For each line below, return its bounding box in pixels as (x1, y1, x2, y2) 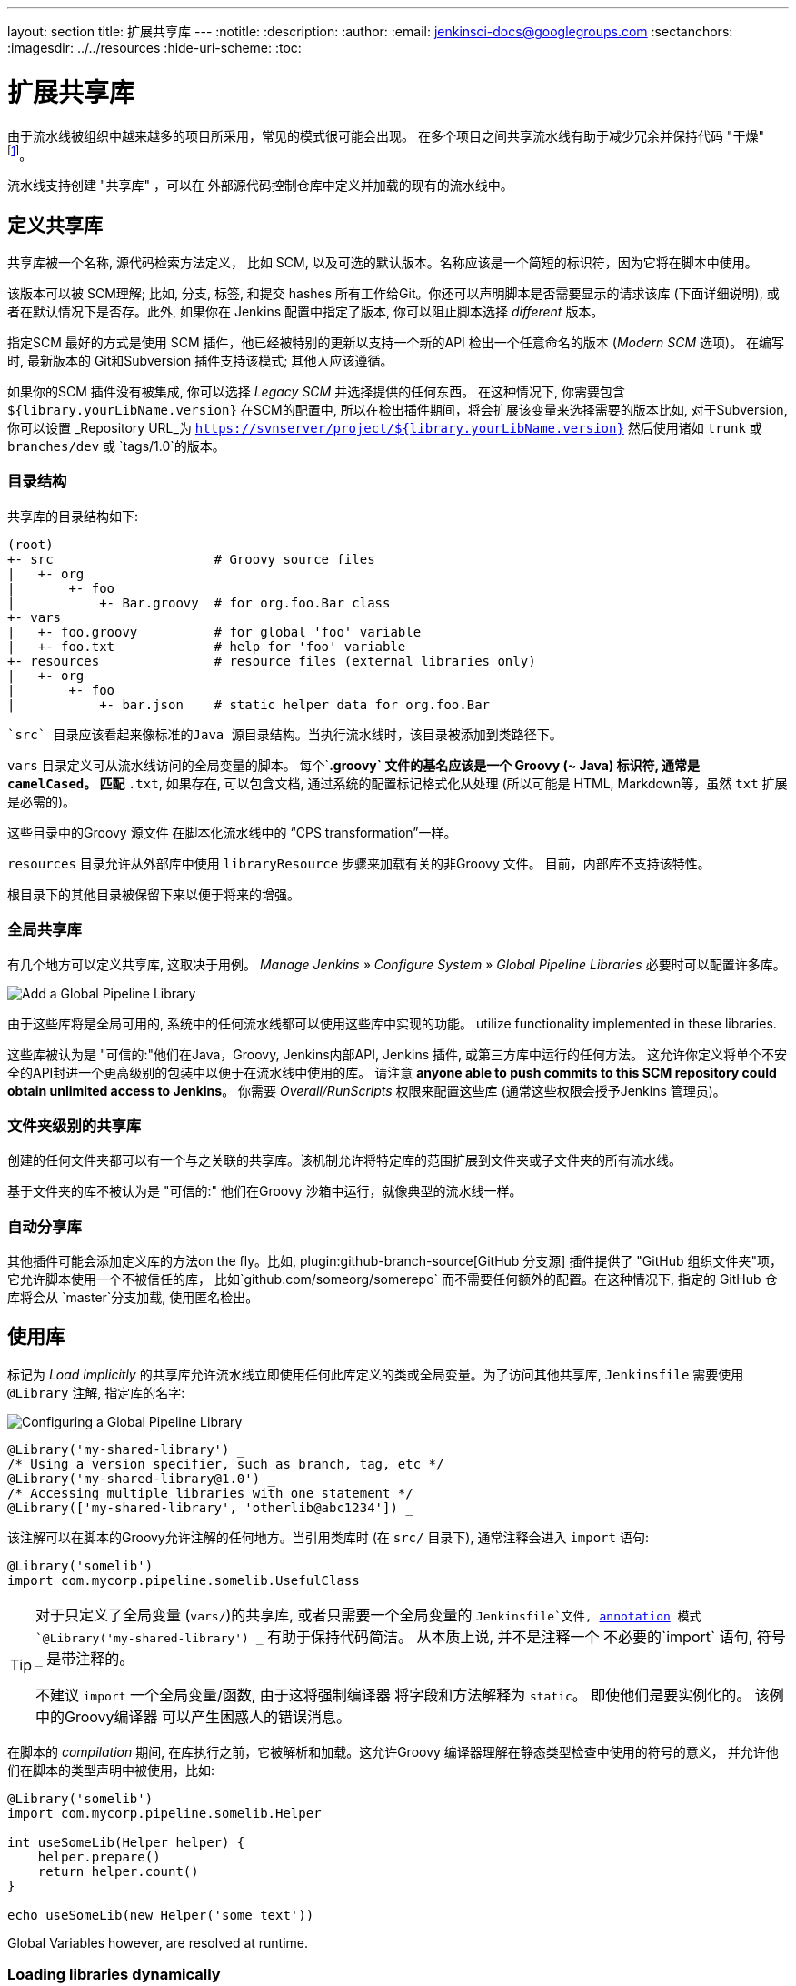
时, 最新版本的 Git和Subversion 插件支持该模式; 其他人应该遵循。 (7, 353, 393, 368)
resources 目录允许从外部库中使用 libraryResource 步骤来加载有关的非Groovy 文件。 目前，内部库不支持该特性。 (7, 855, 711, 871)
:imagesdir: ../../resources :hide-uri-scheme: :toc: (7, 40, 302, 55)
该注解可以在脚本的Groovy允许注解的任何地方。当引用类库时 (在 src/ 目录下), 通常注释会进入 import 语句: (7, 1529, 649, 1545)
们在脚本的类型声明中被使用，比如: (7, 1761, 215, 1778)
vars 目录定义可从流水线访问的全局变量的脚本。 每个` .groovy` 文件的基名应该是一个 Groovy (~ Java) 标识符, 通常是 (7, 757, 701, 773)
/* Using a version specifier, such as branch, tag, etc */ (7, 1456, 444, 1471)
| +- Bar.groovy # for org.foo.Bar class (7, 595, 391, 610)
